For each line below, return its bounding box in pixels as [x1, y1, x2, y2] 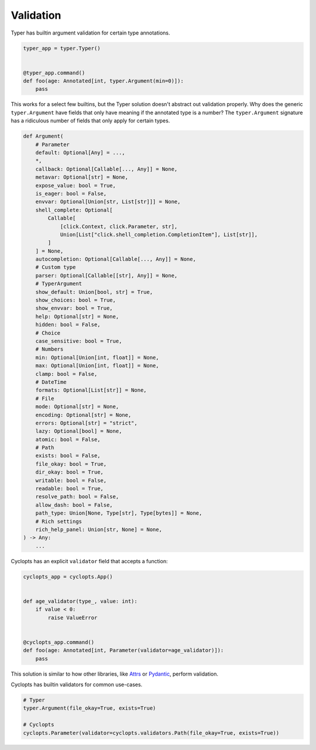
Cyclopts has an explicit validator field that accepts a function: [11, 557, 168, 564]
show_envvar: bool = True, [35, 305, 114, 311]
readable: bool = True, [35, 485, 104, 492]
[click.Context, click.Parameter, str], [60, 223, 178, 230]
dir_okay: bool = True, [35, 469, 104, 475]
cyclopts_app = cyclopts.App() [23, 573, 114, 580]
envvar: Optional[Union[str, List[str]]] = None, [35, 198, 181, 205]
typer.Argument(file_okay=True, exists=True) [23, 705, 156, 711]
